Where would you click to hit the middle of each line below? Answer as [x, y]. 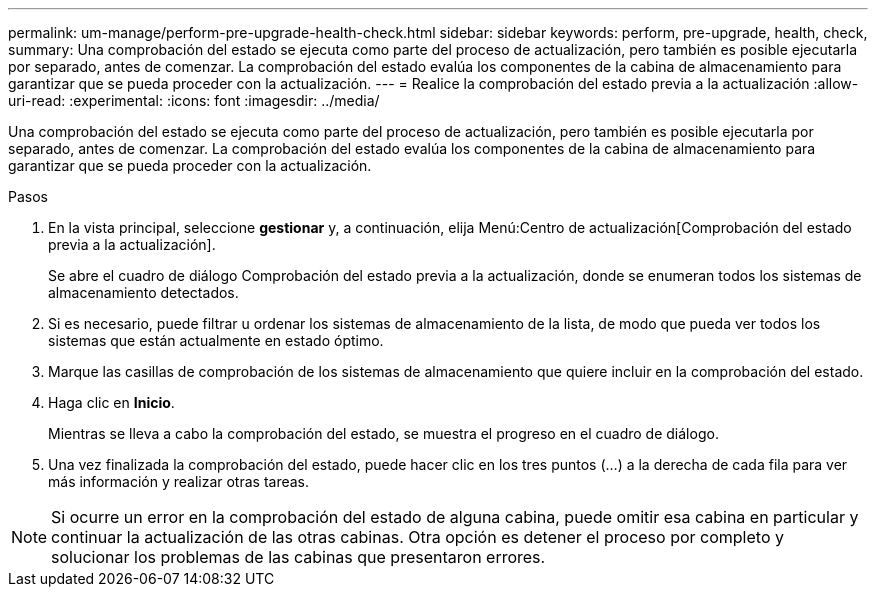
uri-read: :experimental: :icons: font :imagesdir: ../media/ [194, 100]
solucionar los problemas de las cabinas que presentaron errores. [298, 557]
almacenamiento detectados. [143, 292]
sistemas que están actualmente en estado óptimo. [216, 340]
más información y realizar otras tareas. [179, 481]
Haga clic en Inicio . [111, 402]
